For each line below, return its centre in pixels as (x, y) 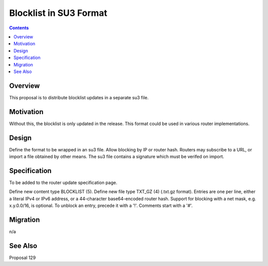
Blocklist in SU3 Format (58, 13)
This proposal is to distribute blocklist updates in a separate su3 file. (79, 97)
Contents (19, 28)
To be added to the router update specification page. (63, 182)
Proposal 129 (22, 258)
